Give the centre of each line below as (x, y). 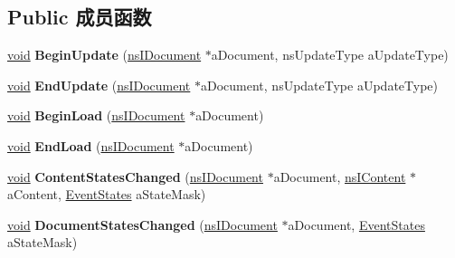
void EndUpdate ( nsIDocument (99, 85)
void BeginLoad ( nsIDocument (96, 115)
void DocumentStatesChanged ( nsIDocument (142, 224)
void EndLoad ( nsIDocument (91, 145)
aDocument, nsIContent (340, 176)
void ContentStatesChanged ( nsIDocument (135, 176)
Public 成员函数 (80, 17)
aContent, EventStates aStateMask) (107, 194)
